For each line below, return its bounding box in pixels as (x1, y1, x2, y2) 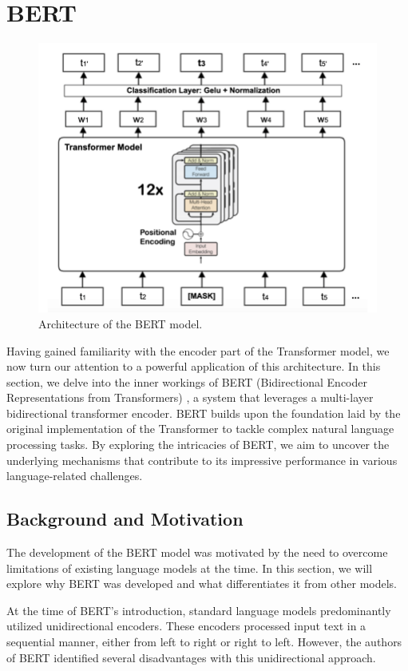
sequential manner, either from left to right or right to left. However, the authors (6, 633, 402, 650)
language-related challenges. (6, 467, 143, 484)
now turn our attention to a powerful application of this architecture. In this (6, 358, 381, 375)
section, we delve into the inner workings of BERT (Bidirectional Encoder (6, 373, 368, 390)
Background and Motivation (6, 506, 244, 531)
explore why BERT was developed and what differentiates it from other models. (6, 575, 398, 592)
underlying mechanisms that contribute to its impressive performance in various (6, 451, 398, 468)
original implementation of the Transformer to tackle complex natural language (6, 420, 394, 437)
